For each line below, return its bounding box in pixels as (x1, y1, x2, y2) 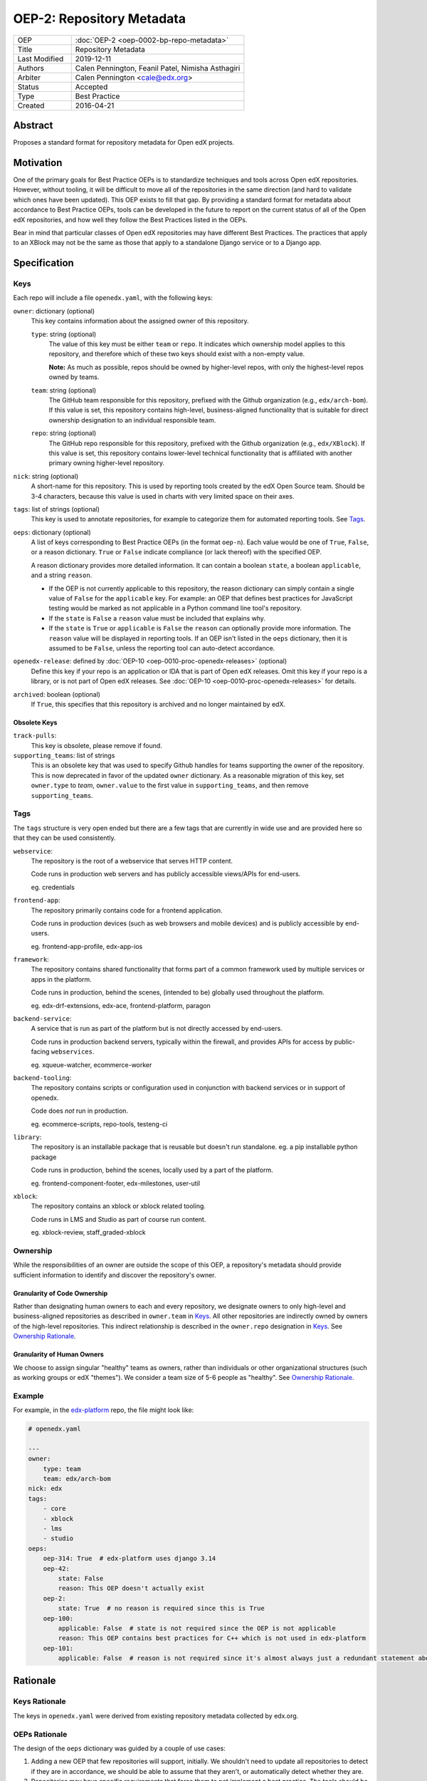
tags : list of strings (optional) (13, 504, 100, 513)
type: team (43, 1465, 81, 1473)
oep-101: (43, 1644, 74, 1652)
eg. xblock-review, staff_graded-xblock (31, 1228, 146, 1237)
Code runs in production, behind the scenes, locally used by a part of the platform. (31, 1165, 273, 1175)
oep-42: (43, 1564, 70, 1572)
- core (43, 1505, 66, 1513)
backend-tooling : (13, 1074, 72, 1082)
